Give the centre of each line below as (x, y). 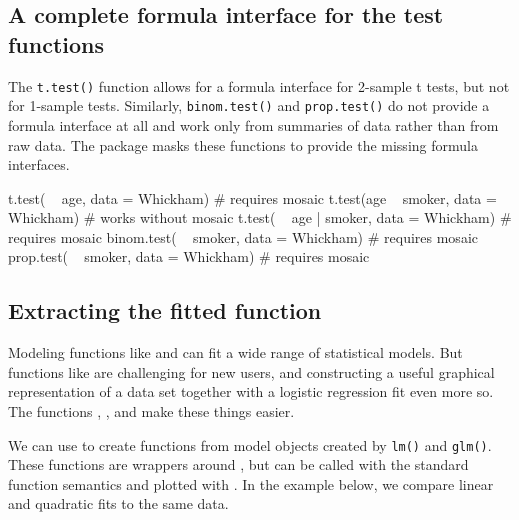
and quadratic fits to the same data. (118, 503)
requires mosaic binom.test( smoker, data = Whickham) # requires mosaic (243, 236)
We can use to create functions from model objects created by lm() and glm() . (250, 444)
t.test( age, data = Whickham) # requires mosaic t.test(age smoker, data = (252, 197)
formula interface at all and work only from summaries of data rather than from (253, 124)
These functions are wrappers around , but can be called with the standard (238, 464)
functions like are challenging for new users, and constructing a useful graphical (251, 371)
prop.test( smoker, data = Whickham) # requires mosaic (189, 256)
